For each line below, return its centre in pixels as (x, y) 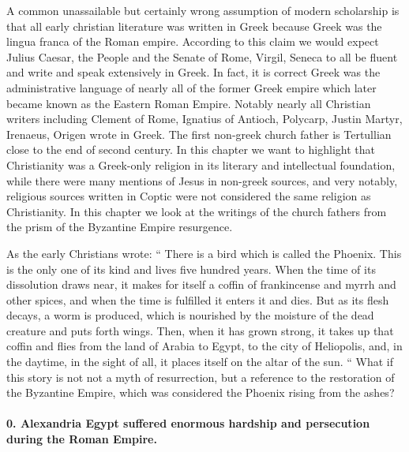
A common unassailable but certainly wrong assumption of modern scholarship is (203, 10)
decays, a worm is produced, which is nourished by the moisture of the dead (190, 315)
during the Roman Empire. (82, 439)
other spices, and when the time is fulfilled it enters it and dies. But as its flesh (198, 299)
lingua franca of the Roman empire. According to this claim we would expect (193, 41)
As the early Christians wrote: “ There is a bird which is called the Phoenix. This (204, 253)
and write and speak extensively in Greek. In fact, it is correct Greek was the (193, 72)
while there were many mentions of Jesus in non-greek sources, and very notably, (202, 180)
